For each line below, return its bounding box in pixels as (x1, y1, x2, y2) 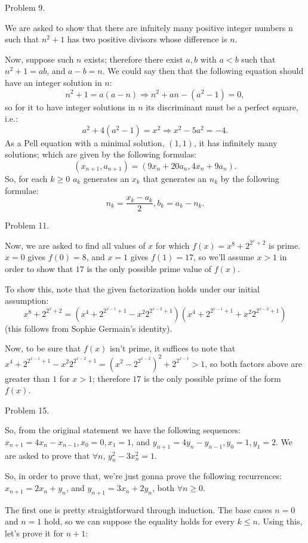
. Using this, (257, 515, 303, 527)
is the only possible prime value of (87, 263, 212, 275)
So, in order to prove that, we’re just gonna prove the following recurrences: (5, 470, 282, 482)
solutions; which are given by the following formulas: (5, 148, 197, 161)
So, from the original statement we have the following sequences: (5, 424, 241, 436)
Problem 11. (5, 219, 50, 232)
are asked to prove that (5, 449, 90, 461)
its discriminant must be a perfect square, (146, 100, 298, 113)
